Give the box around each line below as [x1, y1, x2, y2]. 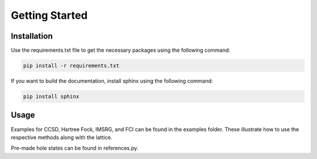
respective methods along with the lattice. [11, 134, 113, 141]
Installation [11, 31, 53, 41]
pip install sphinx [23, 93, 79, 100]
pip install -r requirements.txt [23, 62, 120, 69]
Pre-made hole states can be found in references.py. [11, 144, 139, 152]
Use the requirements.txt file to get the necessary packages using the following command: [11, 47, 231, 54]
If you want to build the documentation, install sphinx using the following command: [11, 77, 214, 84]
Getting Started [11, 9, 88, 22]
